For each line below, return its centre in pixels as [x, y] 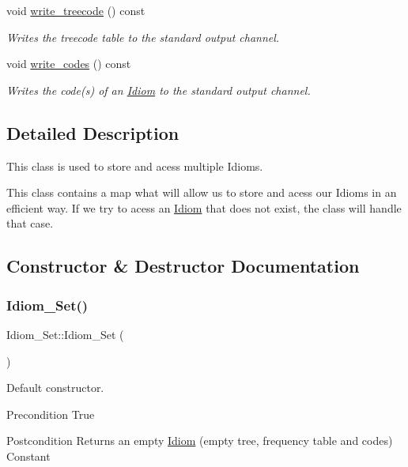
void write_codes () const [69, 64]
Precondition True [51, 414]
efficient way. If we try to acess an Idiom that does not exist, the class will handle [204, 207]
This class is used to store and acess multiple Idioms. [135, 166]
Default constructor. [55, 388]
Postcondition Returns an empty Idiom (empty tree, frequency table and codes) [200, 441]
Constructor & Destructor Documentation [183, 266]
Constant [28, 456]
